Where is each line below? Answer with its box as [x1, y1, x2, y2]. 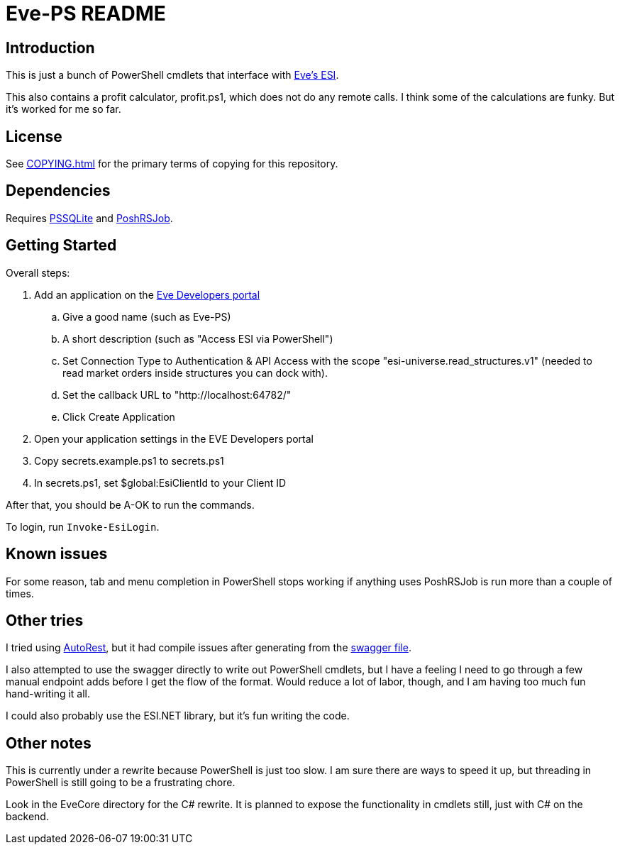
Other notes [6, 734, 92, 752]
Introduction [6, 38, 95, 57]
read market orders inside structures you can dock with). [62, 366, 328, 379]
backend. [6, 810, 49, 823]
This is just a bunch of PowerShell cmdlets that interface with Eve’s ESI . [6, 69, 339, 82]
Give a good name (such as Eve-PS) [62, 310, 231, 323]
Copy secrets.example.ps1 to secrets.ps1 [34, 454, 224, 467]
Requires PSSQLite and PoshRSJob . [6, 211, 173, 224]
